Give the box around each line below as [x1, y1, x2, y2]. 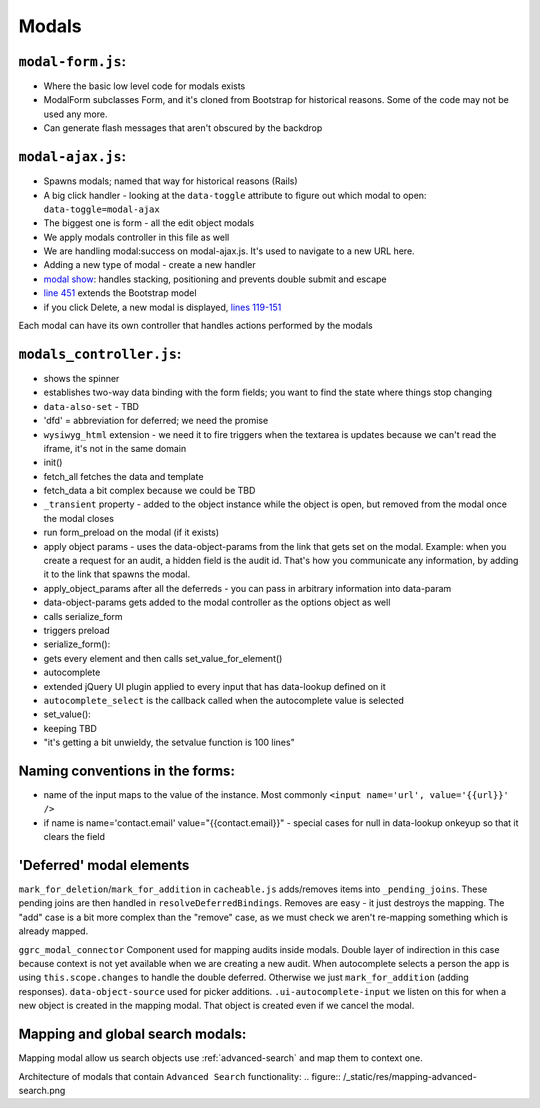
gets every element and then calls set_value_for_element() [43, 652, 283, 664]
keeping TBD [43, 722, 97, 734]
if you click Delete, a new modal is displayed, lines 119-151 [43, 301, 282, 313]
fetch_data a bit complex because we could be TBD [43, 485, 256, 497]
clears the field [43, 831, 105, 843]
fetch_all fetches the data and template [43, 470, 204, 482]
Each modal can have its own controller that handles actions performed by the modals [18, 320, 374, 332]
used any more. [43, 108, 108, 120]
